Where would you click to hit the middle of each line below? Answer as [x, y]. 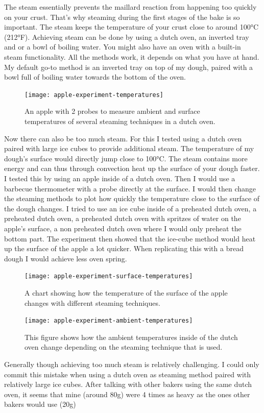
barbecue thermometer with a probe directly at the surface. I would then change [130, 188]
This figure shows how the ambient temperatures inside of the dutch [131, 337]
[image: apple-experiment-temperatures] [94, 95]
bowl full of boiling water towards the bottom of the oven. [95, 77]
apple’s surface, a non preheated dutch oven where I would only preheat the [123, 228]
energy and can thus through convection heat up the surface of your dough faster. [132, 168]
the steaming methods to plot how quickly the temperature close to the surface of [132, 198]
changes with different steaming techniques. [92, 302]
